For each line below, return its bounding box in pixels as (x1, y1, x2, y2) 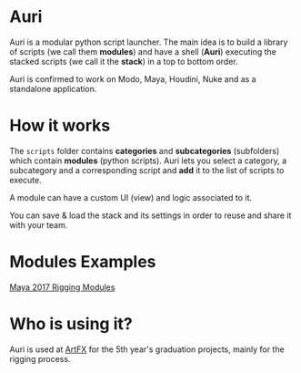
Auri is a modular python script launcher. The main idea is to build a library (9, 36, 288, 47)
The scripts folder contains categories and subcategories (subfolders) (9, 145, 280, 156)
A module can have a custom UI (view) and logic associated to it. (9, 192, 253, 202)
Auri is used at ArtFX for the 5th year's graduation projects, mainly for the (9, 344, 285, 355)
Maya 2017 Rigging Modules (9, 281, 115, 293)
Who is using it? (9, 314, 134, 334)
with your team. (9, 219, 68, 230)
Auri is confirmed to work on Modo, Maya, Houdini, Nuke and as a (9, 73, 256, 84)
